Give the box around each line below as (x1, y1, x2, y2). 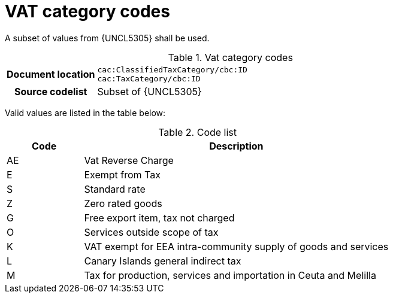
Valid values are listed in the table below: (5, 107, 166, 118)
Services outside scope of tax (84, 226, 219, 238)
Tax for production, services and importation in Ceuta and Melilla (84, 269, 376, 281)
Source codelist (14, 85, 87, 98)
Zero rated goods (84, 197, 162, 209)
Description (209, 139, 264, 152)
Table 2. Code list (158, 126, 237, 138)
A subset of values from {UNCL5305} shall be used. (5, 32, 210, 43)
